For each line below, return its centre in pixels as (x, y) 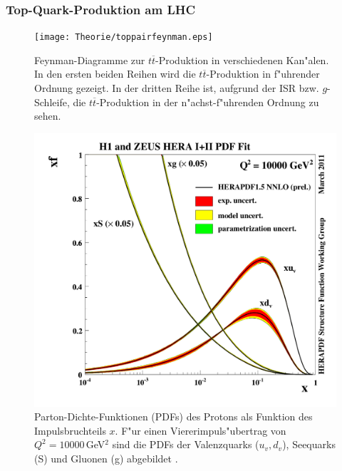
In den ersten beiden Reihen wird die (115, 74)
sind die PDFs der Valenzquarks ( (186, 444)
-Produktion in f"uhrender (263, 74)
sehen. (48, 116)
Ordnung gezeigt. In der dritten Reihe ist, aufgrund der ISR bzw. (177, 88)
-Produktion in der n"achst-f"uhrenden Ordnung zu (208, 102)
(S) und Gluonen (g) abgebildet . (106, 459)
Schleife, (52, 102)
